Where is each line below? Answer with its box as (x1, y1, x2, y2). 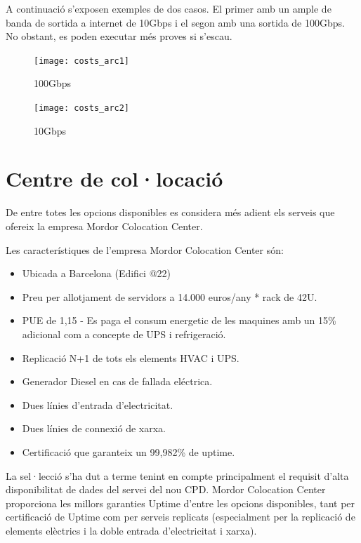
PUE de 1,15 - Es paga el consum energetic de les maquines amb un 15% (22, 313, 336, 328)
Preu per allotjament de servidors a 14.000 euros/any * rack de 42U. (22, 289, 317, 304)
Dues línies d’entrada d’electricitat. (22, 397, 173, 412)
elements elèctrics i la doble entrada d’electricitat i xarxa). (6, 523, 257, 537)
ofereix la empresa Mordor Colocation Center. (6, 219, 203, 233)
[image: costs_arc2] (34, 103, 130, 114)
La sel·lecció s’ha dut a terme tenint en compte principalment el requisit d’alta (6, 468, 349, 483)
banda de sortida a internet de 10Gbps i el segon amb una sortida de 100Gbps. (6, 15, 345, 29)
